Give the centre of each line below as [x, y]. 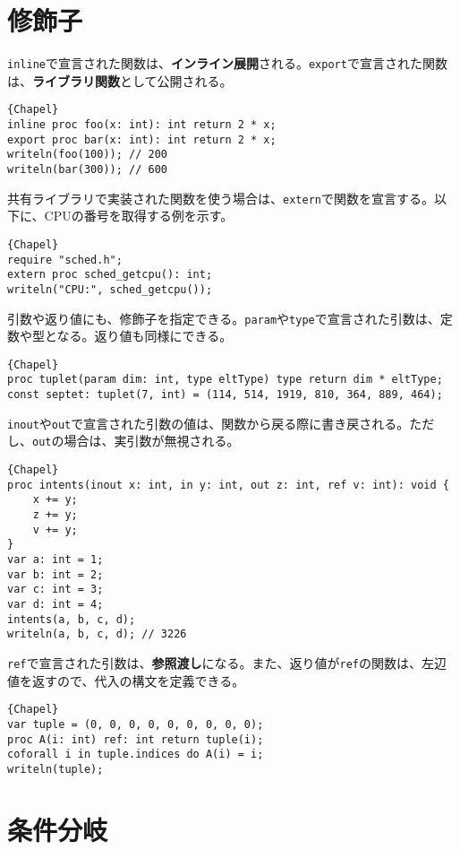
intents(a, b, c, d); [72, 619]
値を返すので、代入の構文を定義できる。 [126, 680]
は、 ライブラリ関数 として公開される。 [120, 80]
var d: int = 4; [55, 604]
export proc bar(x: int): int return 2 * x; [142, 139]
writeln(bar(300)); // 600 [87, 169]
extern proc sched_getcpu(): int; [110, 275]
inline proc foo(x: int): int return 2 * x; [142, 125]
